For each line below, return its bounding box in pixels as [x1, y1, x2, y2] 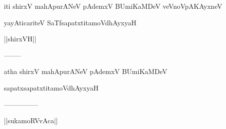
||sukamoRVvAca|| [4, 115, 58, 126]
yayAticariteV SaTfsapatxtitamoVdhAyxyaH [4, 17, 136, 27]
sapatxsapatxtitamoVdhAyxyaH [4, 82, 99, 92]
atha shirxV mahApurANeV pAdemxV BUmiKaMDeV [4, 66, 168, 76]
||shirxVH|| [4, 34, 37, 44]
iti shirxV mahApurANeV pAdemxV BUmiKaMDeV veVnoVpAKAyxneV [4, 1, 223, 11]
